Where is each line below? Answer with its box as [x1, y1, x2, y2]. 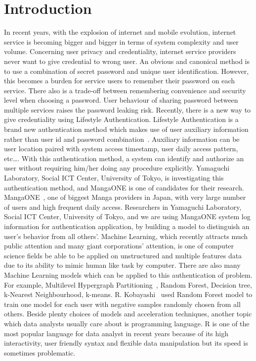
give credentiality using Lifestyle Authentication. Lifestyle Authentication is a [4, 114, 239, 124]
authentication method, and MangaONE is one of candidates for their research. [4, 182, 244, 192]
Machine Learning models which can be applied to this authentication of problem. [4, 269, 253, 280]
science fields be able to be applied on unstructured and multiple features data [4, 250, 242, 260]
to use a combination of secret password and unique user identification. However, [4, 65, 249, 76]
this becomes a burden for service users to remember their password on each [4, 75, 235, 86]
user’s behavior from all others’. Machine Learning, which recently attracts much [4, 231, 248, 241]
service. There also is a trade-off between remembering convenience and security [4, 85, 246, 95]
